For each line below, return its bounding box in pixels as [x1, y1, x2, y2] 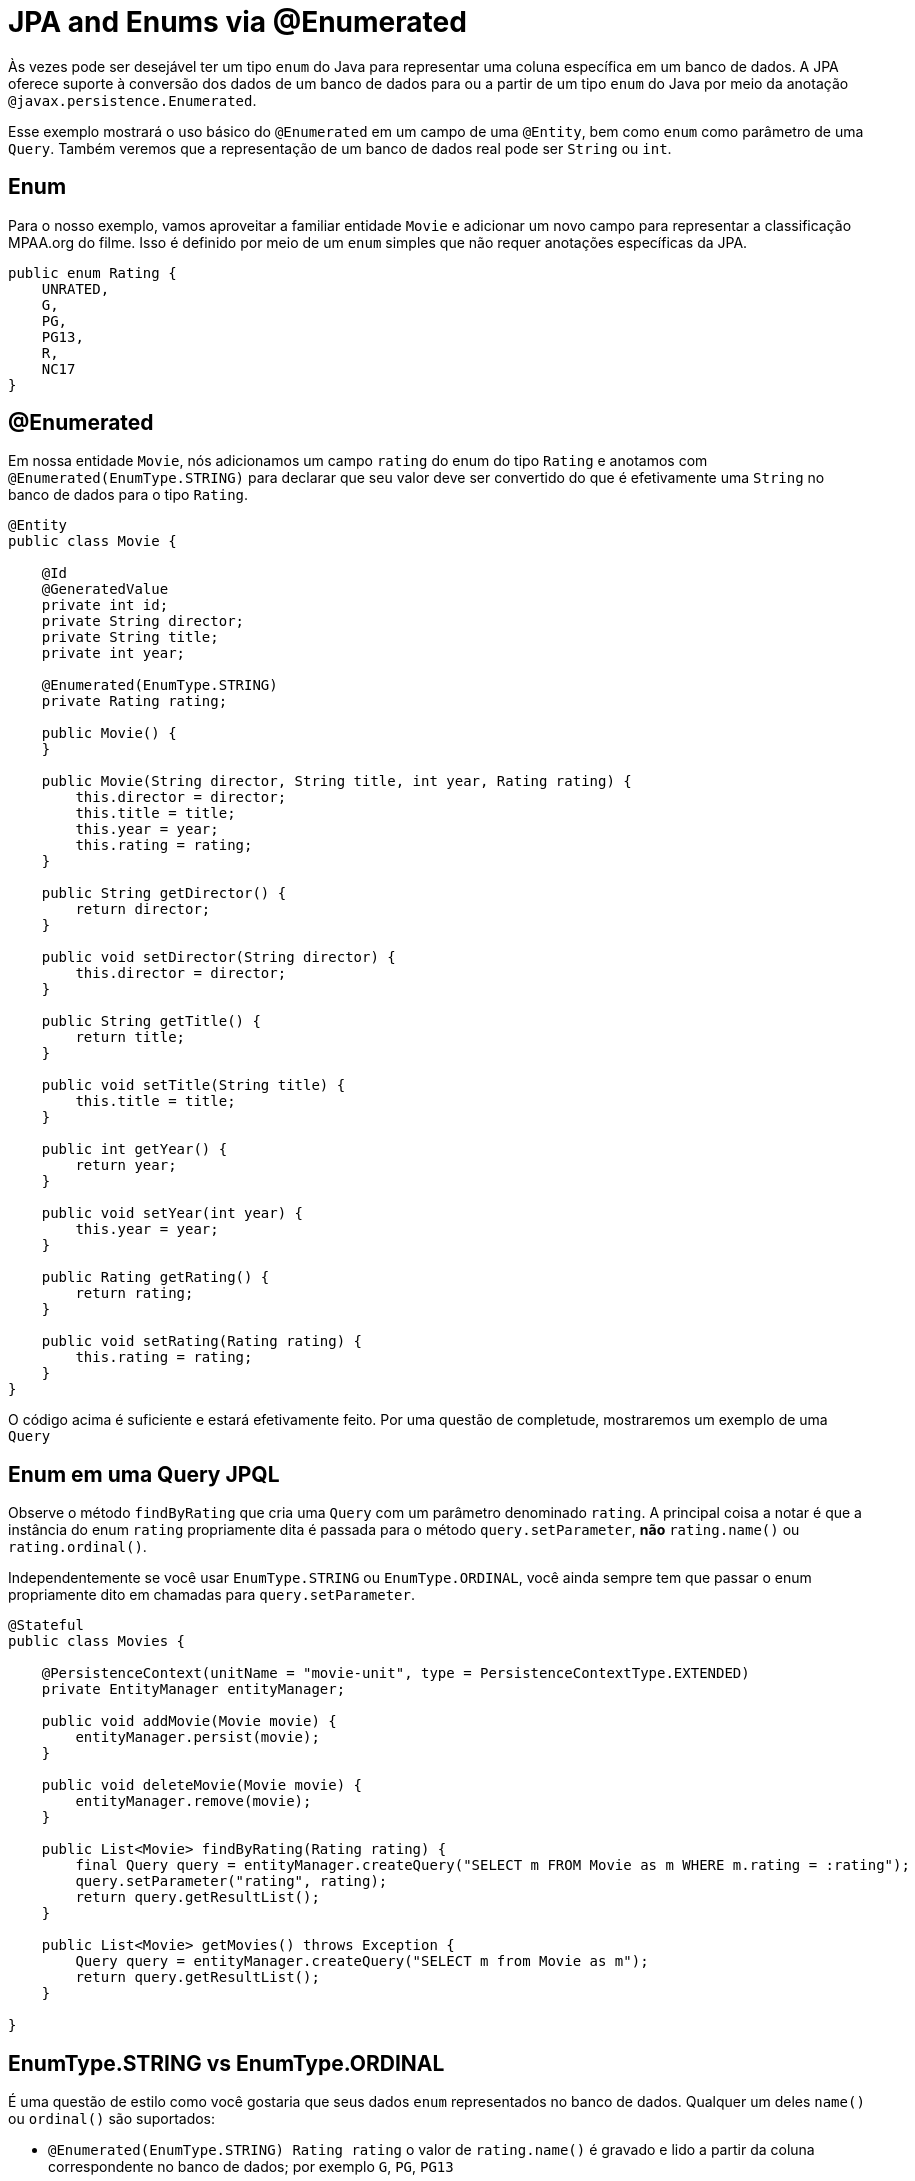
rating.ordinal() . [8, 1538, 147, 1556]
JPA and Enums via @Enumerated [8, 5, 467, 39]
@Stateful [8, 1617, 84, 1634]
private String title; [41, 629, 219, 646]
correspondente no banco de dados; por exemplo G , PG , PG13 [48, 2158, 454, 2176]
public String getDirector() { [41, 885, 287, 902]
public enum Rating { [8, 264, 177, 281]
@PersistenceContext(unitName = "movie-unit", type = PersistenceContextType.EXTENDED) [41, 1665, 750, 1682]
